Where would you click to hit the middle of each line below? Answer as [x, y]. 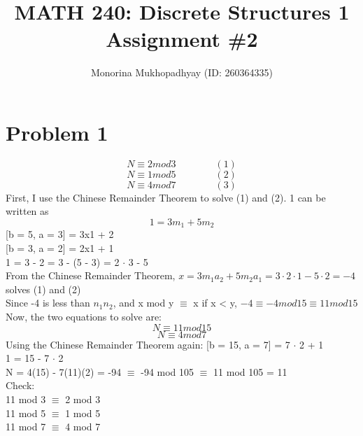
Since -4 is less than [48, 303]
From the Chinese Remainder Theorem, [91, 275]
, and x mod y [143, 303]
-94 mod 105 [168, 371]
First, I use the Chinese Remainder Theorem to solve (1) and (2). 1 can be [166, 197]
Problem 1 [57, 132]
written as [27, 211]
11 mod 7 [26, 427]
